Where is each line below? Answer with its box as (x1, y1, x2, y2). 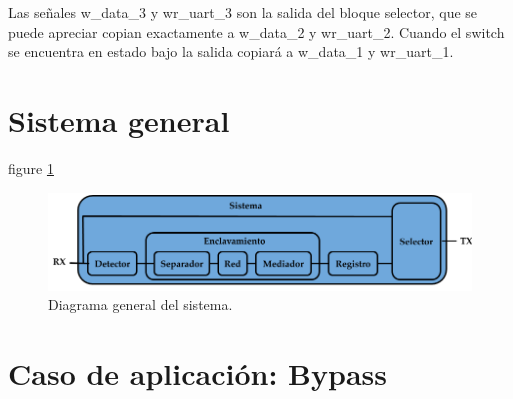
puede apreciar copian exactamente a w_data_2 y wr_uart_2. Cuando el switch (8, 21, 505, 42)
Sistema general (8, 99, 230, 140)
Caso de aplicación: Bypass (8, 353, 387, 394)
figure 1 (8, 157, 54, 178)
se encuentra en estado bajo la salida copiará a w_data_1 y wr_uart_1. (8, 41, 454, 62)
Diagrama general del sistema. (48, 294, 233, 315)
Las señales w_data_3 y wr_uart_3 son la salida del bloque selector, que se (8, 2, 478, 22)
